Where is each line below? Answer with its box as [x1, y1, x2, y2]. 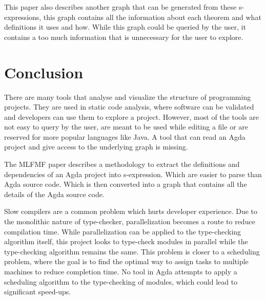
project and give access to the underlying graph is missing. [4, 141, 188, 152]
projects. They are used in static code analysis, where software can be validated [4, 101, 254, 112]
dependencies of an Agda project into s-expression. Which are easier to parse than [4, 168, 262, 179]
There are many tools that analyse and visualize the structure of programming [4, 91, 251, 102]
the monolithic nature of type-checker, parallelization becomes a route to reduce [4, 216, 255, 227]
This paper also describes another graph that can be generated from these [4, 2, 237, 12]
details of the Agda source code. [4, 188, 105, 199]
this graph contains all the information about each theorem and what [43, 11, 261, 22]
